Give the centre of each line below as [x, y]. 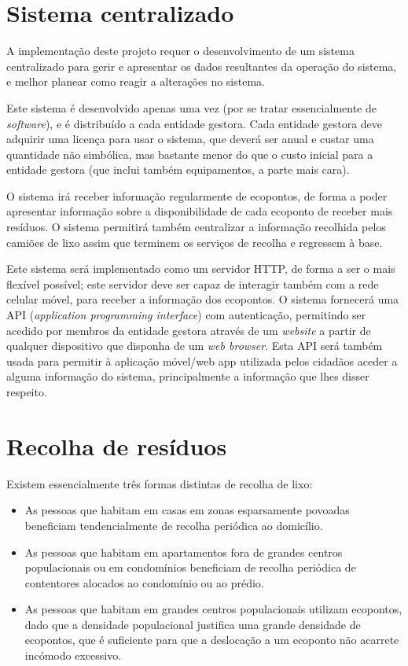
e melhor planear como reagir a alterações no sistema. [136, 81]
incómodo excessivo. [73, 655]
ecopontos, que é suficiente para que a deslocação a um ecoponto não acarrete [212, 640]
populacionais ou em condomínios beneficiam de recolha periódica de [190, 567]
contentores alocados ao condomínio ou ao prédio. [144, 582]
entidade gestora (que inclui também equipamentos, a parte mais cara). [178, 169]
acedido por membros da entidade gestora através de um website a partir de [189, 330]
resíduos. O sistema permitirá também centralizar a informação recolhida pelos [196, 227]
